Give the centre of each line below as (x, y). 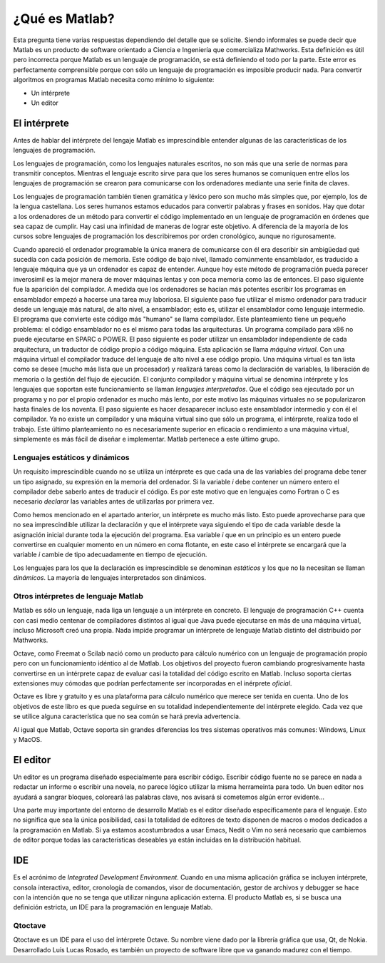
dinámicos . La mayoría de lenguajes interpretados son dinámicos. (110, 578)
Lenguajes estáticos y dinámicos (71, 457)
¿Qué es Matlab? (64, 19)
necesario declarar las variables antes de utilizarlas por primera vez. (114, 501)
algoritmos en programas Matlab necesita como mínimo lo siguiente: (114, 80)
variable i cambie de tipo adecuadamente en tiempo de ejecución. (110, 555)
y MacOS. (28, 739)
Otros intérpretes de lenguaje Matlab (78, 596)
